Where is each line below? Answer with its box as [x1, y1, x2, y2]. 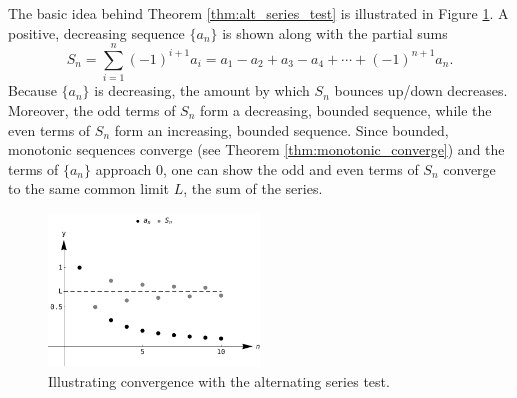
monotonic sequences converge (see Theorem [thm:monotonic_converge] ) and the [8, 139, 505, 160]
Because [8, 80, 57, 101]
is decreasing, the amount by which [94, 80, 310, 101]
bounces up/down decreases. [334, 80, 508, 101]
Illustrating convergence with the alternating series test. [48, 370, 390, 391]
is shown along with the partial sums [222, 22, 448, 43]
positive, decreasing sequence [8, 22, 185, 43]
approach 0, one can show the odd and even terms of [95, 158, 419, 179]
